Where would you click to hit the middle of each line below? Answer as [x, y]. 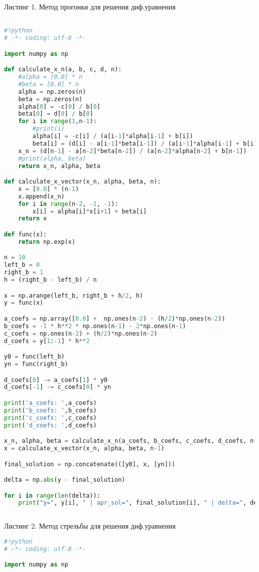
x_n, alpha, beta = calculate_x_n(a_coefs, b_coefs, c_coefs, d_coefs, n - [131, 441]
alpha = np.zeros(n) [52, 92]
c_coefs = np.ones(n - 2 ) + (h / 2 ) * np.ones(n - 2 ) [81, 333]
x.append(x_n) [41, 196]
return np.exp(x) [47, 242]
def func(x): [25, 234]
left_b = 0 [22, 265]
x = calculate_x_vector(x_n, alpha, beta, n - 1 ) [84, 448]
